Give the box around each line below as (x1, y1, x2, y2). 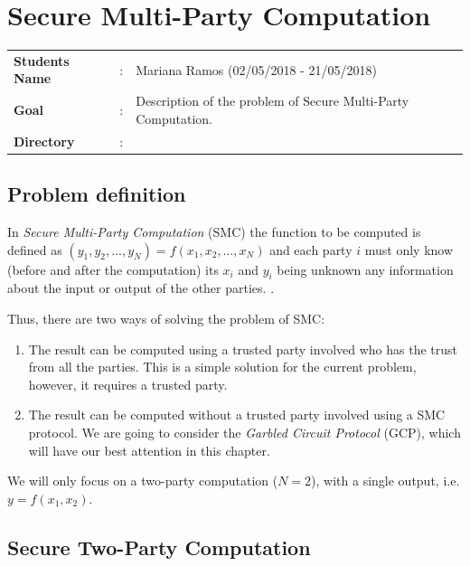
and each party (269, 240, 352, 259)
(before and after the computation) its (7, 259, 219, 278)
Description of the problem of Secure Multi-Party (136, 91, 409, 110)
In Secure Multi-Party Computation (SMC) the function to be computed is (7, 222, 421, 241)
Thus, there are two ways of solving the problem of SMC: (7, 309, 325, 328)
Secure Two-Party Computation (7, 533, 311, 561)
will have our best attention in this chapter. (28, 440, 270, 459)
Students (14, 51, 70, 70)
